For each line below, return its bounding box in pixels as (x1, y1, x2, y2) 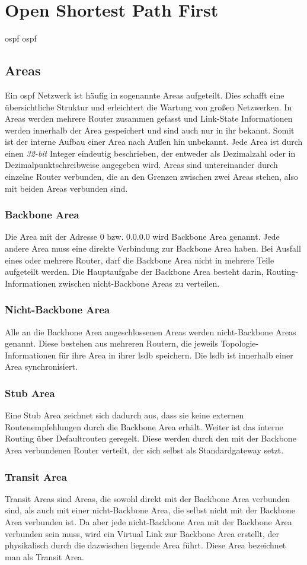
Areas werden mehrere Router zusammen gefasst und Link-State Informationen (5, 112, 293, 125)
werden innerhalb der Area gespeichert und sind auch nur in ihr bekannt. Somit (5, 123, 295, 136)
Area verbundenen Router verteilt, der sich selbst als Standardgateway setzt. (5, 444, 284, 456)
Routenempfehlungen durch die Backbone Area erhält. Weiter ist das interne (5, 420, 283, 433)
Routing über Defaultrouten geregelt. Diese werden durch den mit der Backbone (5, 432, 296, 445)
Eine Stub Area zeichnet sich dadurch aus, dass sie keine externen (5, 409, 244, 421)
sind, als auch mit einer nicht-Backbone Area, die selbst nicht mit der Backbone (5, 504, 295, 516)
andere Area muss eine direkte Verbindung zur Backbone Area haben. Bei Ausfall (5, 242, 301, 255)
